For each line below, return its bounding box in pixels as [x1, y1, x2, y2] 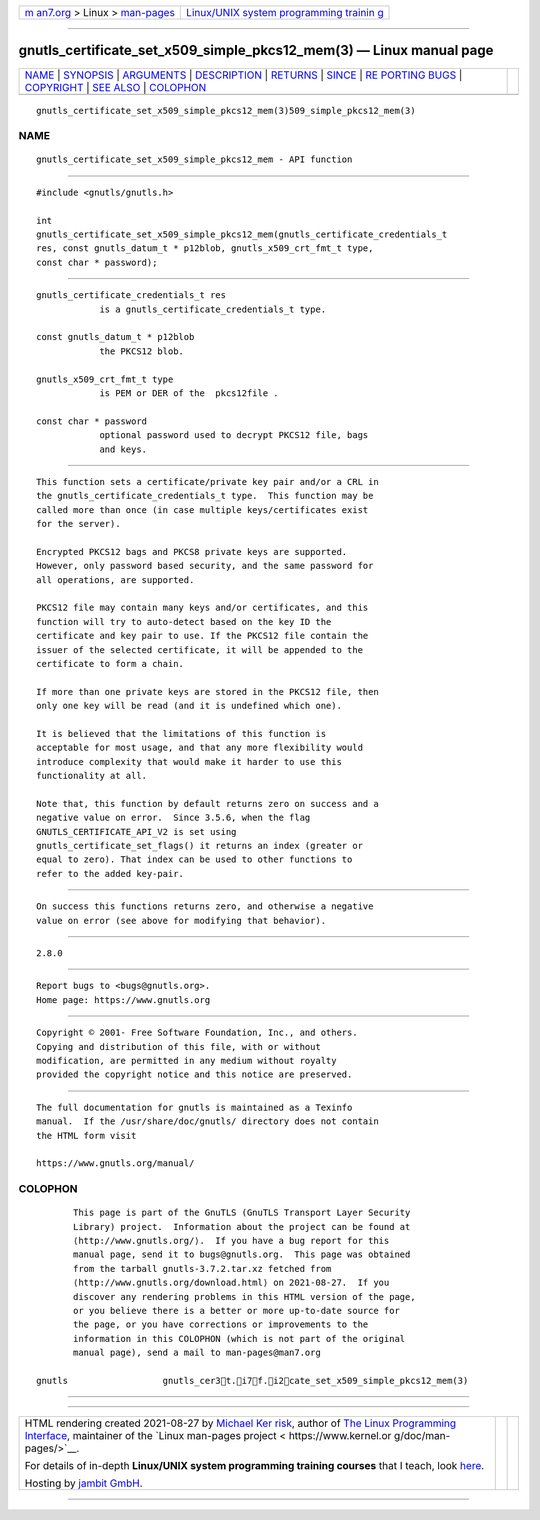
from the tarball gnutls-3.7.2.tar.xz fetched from [73, 1263, 332, 1274]
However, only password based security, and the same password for [36, 560, 374, 572]
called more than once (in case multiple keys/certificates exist [36, 504, 369, 515]
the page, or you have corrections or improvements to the [73, 1319, 369, 1330]
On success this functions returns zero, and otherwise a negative [36, 901, 374, 912]
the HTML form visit [36, 1130, 137, 1141]
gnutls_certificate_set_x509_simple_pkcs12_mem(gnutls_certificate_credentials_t [36, 229, 448, 240]
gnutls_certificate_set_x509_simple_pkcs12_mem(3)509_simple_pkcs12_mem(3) [36, 105, 416, 116]
